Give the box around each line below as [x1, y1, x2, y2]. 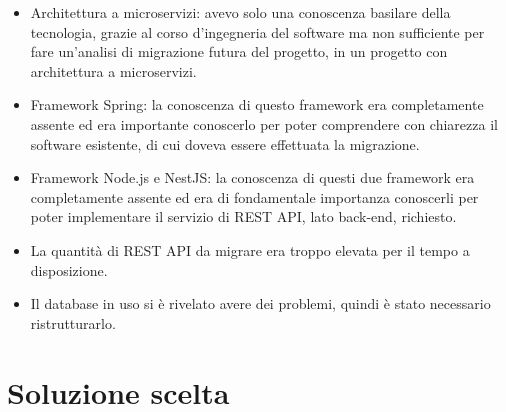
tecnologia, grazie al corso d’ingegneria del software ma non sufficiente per [30, 21, 485, 42]
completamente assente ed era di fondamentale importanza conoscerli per [30, 186, 479, 207]
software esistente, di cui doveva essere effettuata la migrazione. [30, 133, 420, 154]
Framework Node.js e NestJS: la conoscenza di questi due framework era [30, 167, 475, 188]
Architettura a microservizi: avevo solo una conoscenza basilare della [30, 2, 451, 22]
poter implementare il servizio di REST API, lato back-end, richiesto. [30, 206, 457, 227]
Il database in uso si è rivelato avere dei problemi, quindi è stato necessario [30, 293, 491, 314]
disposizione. [30, 259, 108, 280]
